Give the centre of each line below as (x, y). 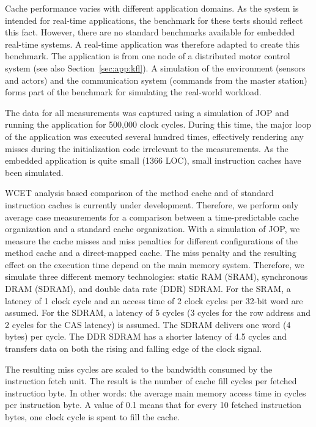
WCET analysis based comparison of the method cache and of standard (139, 193)
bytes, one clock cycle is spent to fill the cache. (93, 417)
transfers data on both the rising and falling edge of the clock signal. (134, 349)
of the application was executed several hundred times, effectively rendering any (154, 136)
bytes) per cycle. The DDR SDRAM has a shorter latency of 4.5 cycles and (146, 336)
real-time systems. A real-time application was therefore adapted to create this (152, 44)
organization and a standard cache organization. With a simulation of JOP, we (152, 229)
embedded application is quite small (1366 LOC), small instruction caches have (153, 160)
